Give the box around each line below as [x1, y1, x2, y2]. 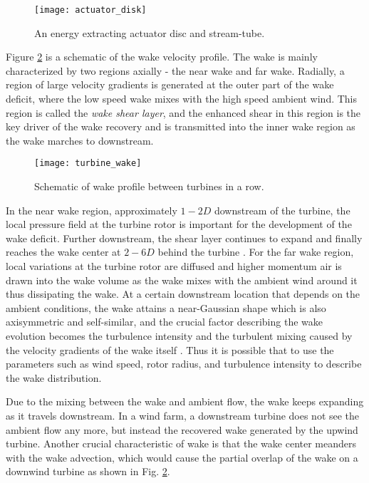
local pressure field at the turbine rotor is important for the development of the [6, 217, 352, 232]
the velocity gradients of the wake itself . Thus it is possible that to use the [6, 342, 334, 357]
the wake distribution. [6, 370, 102, 385]
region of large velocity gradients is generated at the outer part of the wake [6, 77, 334, 92]
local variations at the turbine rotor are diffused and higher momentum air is [6, 259, 342, 274]
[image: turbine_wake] [34, 158, 142, 169]
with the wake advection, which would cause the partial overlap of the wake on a [6, 450, 358, 464]
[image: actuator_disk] [34, 5, 147, 15]
